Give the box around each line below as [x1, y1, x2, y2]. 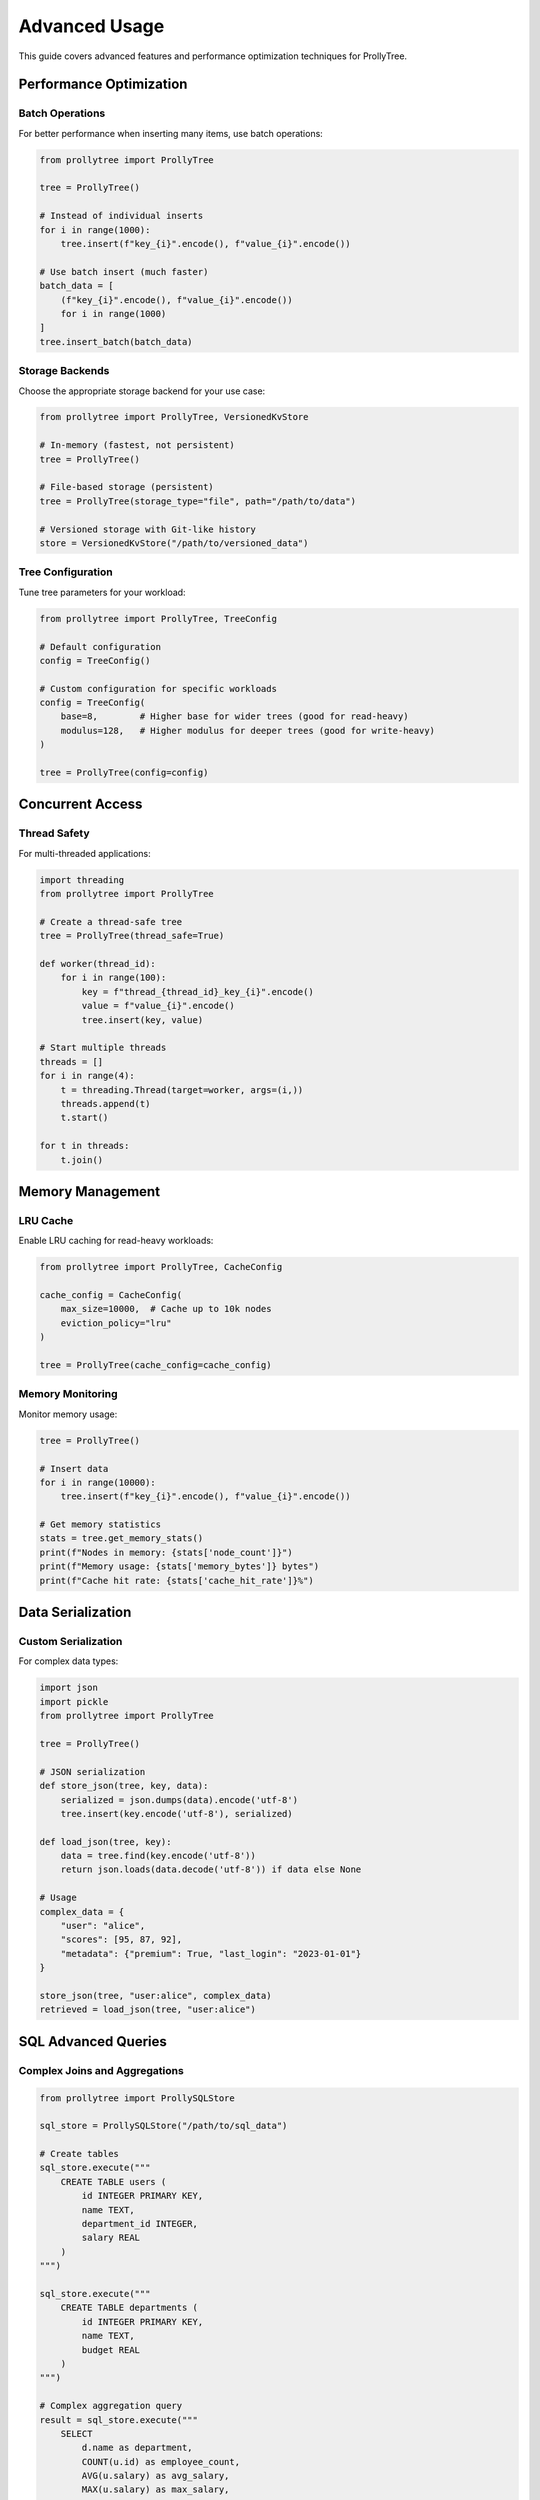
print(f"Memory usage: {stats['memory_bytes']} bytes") [39, 1561, 320, 1572]
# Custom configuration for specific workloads [39, 683, 277, 694]
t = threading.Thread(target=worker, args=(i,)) [60, 1084, 304, 1095]
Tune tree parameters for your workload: [18, 586, 186, 598]
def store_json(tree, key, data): [39, 1780, 209, 1792]
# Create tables [39, 2148, 120, 2160]
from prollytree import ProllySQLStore [39, 2092, 235, 2104]
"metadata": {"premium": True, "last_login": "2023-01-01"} [60, 1948, 362, 1959]
